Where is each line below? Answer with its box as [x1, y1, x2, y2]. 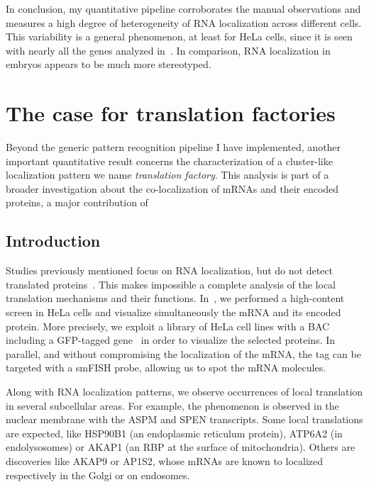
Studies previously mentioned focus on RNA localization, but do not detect [6, 263, 333, 278]
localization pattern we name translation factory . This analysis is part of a [6, 167, 329, 182]
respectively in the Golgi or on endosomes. [6, 467, 190, 482]
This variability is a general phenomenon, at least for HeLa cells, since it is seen [6, 29, 353, 44]
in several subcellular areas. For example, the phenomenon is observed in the [6, 398, 339, 413]
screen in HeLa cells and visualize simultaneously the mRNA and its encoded [6, 305, 341, 320]
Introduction [6, 230, 101, 252]
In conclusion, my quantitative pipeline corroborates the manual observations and [6, 1, 361, 16]
